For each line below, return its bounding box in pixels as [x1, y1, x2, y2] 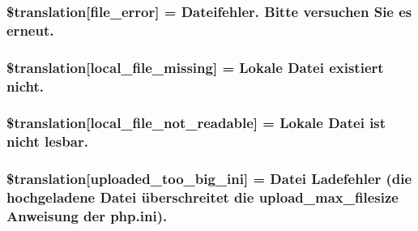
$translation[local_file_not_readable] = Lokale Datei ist [6, 113, 386, 133]
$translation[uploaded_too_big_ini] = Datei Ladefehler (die [6, 169, 412, 189]
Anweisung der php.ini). [6, 206, 168, 226]
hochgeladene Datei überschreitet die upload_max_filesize [6, 187, 399, 207]
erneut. [6, 19, 54, 40]
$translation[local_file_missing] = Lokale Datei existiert [6, 57, 384, 77]
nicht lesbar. [6, 131, 88, 152]
